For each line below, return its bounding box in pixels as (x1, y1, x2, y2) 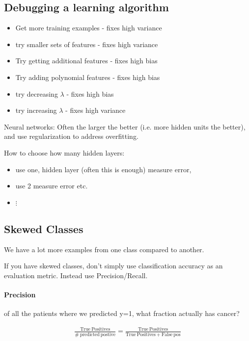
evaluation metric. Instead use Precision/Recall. (4, 270, 148, 280)
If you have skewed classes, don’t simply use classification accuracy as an (4, 261, 223, 271)
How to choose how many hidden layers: (4, 147, 125, 157)
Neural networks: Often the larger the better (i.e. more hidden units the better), (4, 121, 246, 131)
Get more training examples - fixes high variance (15, 23, 162, 33)
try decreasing (15, 88, 58, 99)
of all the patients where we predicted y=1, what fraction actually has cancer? (4, 308, 240, 318)
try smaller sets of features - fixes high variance (15, 39, 158, 49)
